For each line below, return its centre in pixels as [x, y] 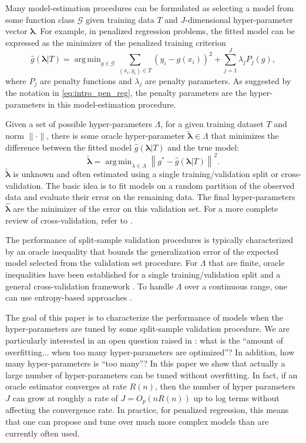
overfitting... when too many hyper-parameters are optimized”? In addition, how [150, 352]
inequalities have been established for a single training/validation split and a [143, 274]
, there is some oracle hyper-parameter [116, 136]
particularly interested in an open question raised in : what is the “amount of [144, 340]
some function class [40, 19]
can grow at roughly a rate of [65, 397]
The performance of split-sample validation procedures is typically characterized [149, 240]
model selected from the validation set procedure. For [102, 263]
